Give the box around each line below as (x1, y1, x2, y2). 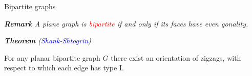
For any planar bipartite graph (4, 52, 100, 63)
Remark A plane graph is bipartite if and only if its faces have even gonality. (4, 18, 248, 29)
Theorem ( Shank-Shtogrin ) (4, 35, 91, 46)
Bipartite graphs (4, 1, 56, 11)
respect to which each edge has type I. (4, 62, 124, 73)
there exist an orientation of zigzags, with (111, 52, 241, 63)
